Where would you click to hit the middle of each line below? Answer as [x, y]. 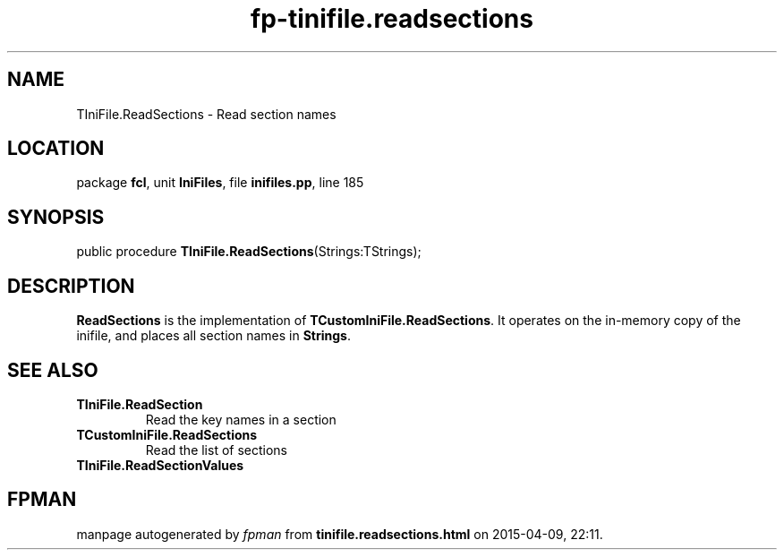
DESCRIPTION [71, 286]
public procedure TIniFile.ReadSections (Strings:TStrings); [249, 252]
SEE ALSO [53, 370]
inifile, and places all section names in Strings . [213, 336]
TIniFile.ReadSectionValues [160, 465]
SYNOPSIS [56, 217]
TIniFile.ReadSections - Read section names [206, 114]
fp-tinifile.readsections [392, 19]
